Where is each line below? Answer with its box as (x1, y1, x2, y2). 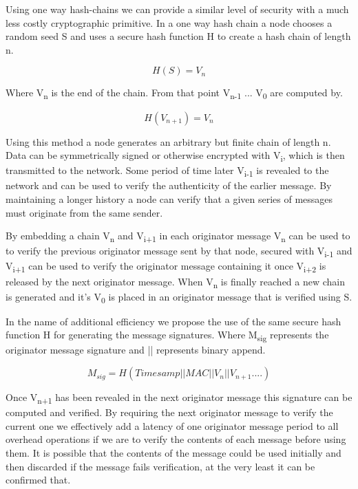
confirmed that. (6, 472, 71, 487)
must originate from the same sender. (6, 205, 163, 219)
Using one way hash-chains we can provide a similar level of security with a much (6, 2, 349, 16)
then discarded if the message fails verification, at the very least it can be (6, 459, 315, 473)
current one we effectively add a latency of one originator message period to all (6, 418, 339, 433)
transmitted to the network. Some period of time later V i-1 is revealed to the (6, 163, 329, 180)
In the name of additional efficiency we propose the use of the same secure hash (6, 314, 341, 328)
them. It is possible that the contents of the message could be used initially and (6, 445, 341, 459)
